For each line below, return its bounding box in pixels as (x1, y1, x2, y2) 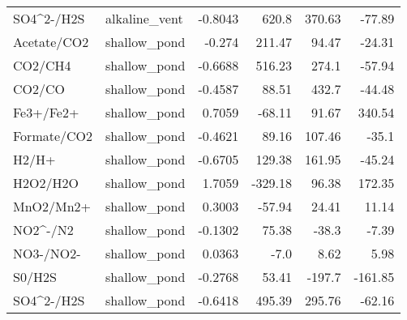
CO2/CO (13, 79, 66, 98)
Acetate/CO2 (13, 32, 89, 51)
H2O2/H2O (13, 173, 79, 192)
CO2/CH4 (13, 56, 71, 75)
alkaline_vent (105, 9, 183, 28)
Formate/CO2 (13, 126, 93, 145)
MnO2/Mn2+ (13, 197, 92, 215)
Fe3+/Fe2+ (13, 103, 79, 122)
